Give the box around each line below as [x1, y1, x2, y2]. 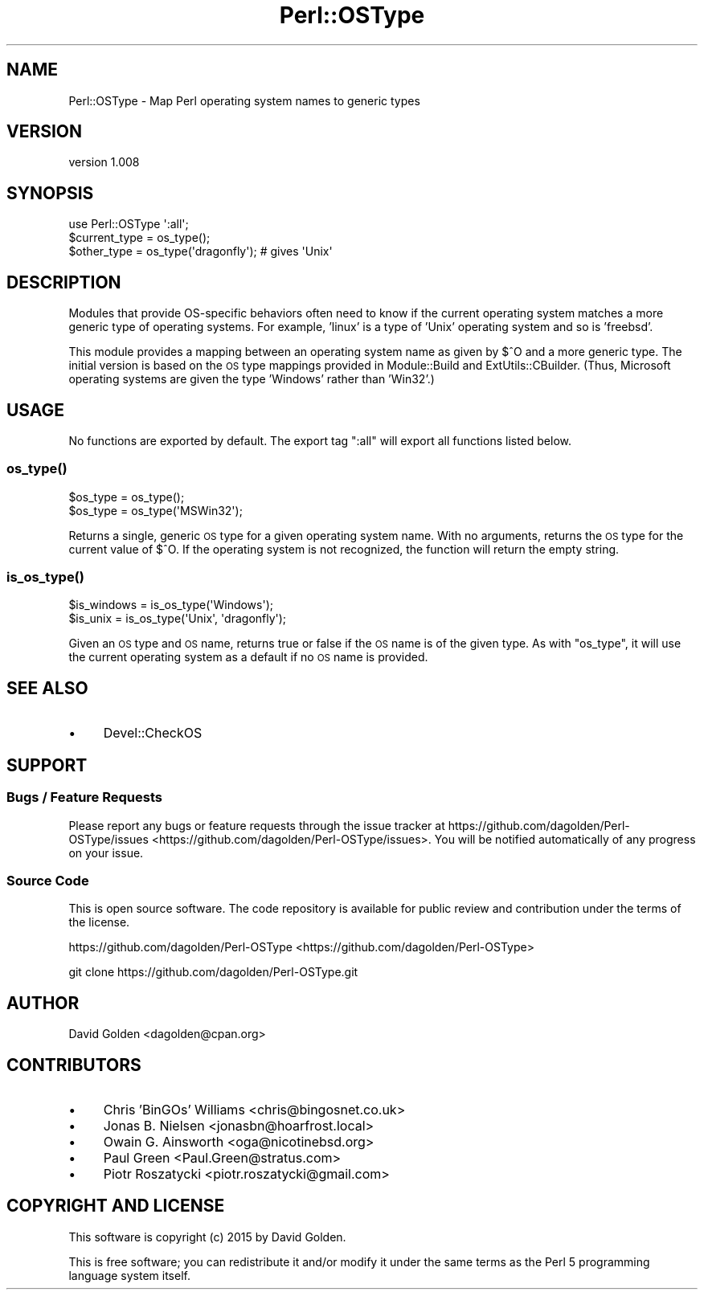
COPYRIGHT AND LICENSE [6, 1196, 225, 1216]
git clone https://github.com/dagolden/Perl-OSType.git [68, 965, 358, 979]
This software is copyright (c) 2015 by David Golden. [68, 1229, 346, 1244]
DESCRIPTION [6, 272, 121, 292]
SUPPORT [6, 754, 88, 775]
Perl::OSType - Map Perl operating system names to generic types [68, 93, 420, 108]
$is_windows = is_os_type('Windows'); [68, 598, 273, 612]
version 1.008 [68, 155, 140, 170]
